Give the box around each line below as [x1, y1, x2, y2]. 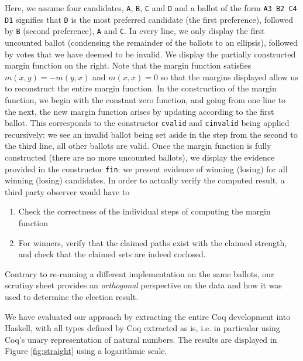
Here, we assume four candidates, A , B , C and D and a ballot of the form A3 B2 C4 [5, 2, 297, 13]
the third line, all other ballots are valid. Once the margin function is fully [5, 139, 271, 152]
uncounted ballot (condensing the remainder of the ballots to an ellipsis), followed [5, 36, 298, 48]
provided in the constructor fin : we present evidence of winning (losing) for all [5, 162, 288, 175]
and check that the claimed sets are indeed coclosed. [18, 248, 206, 260]
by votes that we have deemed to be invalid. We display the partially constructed [5, 47, 296, 60]
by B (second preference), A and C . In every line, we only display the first [5, 25, 265, 37]
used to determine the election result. [5, 290, 139, 302]
